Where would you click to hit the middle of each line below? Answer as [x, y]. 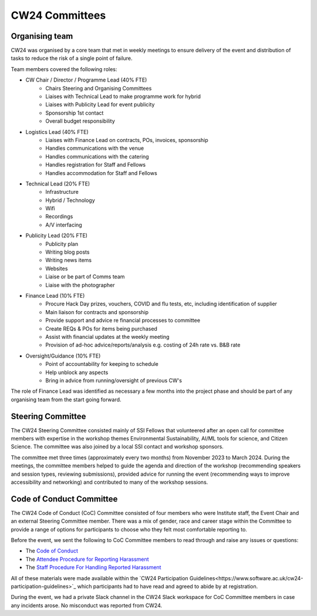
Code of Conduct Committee [64, 499]
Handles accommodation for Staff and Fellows [102, 173]
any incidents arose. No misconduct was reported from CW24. [87, 605]
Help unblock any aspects [77, 372]
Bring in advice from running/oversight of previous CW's [114, 380]
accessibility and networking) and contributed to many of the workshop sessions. [109, 482]
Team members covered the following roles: [64, 69]
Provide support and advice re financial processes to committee [123, 321]
